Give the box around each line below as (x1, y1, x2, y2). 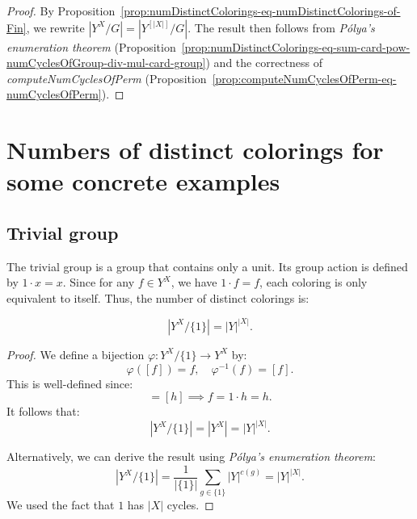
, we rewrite (26, 19, 85, 36)
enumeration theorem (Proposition (6, 38, 176, 55)
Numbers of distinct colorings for (6, 133, 384, 166)
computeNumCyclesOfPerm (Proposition (6, 69, 207, 86)
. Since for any (62, 274, 135, 291)
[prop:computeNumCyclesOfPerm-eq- (212, 69, 397, 86)
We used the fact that (6, 496, 115, 513)
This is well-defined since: (6, 375, 133, 391)
